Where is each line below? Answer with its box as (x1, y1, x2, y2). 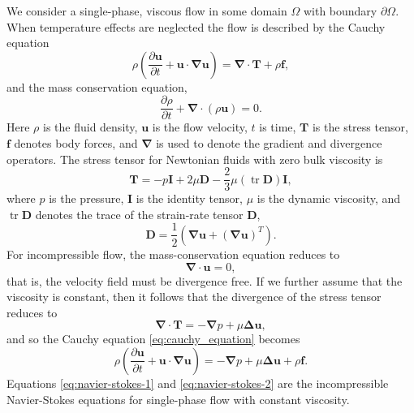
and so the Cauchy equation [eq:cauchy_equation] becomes (6, 330, 300, 347)
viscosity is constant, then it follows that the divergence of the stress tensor (6, 288, 382, 305)
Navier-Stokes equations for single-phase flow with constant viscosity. (6, 390, 350, 407)
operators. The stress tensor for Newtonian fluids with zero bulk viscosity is (6, 150, 383, 167)
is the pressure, (49, 190, 124, 207)
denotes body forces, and (14, 135, 138, 152)
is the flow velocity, (152, 118, 248, 136)
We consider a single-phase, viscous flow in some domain (6, 2, 287, 19)
